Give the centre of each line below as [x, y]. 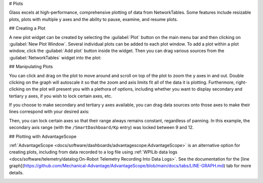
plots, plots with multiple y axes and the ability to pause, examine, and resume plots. [94, 19]
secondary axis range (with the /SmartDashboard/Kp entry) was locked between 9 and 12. [102, 128]
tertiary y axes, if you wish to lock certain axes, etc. [61, 96]
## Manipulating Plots [31, 67]
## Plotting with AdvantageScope [43, 136]
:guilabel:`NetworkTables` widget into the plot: [55, 57]
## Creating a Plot [27, 28]
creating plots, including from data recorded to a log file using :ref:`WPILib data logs [93, 152]
